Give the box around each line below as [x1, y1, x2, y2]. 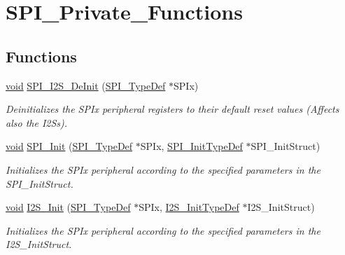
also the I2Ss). [6, 115, 68, 130]
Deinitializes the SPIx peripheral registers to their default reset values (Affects [6, 102, 339, 116]
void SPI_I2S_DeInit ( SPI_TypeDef [6, 78, 166, 92]
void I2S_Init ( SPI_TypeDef [6, 200, 131, 214]
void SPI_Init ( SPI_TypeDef [6, 139, 133, 153]
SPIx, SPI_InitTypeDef [140, 139, 243, 153]
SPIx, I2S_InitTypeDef [139, 200, 239, 214]
